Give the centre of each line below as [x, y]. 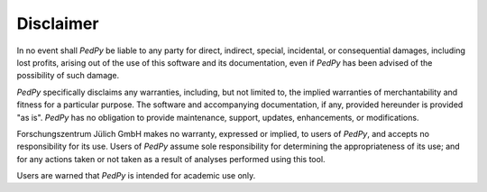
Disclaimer [58, 23]
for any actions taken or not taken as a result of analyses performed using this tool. [171, 159]
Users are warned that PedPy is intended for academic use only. [136, 176]
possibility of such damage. [68, 76]
